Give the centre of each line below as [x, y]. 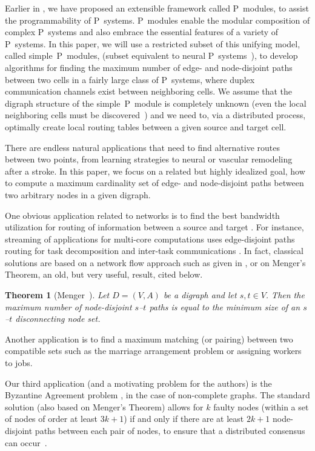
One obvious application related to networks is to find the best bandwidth [142, 215]
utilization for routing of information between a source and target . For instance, [154, 227]
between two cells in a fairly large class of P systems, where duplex [130, 79]
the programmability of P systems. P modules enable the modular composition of [157, 20]
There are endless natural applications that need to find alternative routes [142, 147]
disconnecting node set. [58, 319]
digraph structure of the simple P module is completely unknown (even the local [156, 103]
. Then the [285, 295]
